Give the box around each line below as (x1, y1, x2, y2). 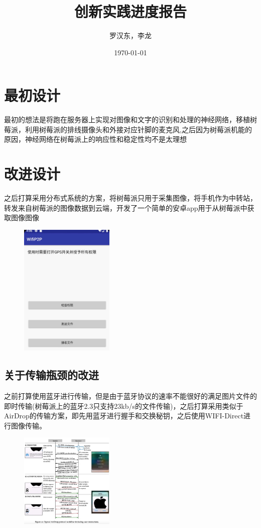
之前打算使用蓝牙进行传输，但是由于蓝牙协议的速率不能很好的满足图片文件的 (4, 390, 257, 401)
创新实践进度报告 (74, 1, 187, 22)
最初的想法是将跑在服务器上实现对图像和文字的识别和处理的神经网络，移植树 (4, 114, 257, 125)
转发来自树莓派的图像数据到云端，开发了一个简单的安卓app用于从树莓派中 (4, 202, 247, 213)
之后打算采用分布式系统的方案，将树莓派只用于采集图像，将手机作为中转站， (4, 193, 257, 203)
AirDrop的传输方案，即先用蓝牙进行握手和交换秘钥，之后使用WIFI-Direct (4, 410, 244, 421)
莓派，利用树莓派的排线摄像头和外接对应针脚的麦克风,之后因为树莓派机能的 (4, 124, 252, 134)
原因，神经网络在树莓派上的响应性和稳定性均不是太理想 (4, 134, 187, 144)
